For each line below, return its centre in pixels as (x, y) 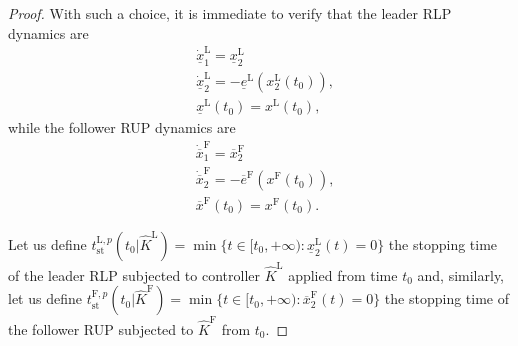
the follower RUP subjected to (101, 328)
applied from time (343, 274)
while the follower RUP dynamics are (122, 127)
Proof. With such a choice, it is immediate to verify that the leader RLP (230, 13)
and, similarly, (461, 274)
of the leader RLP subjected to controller (134, 274)
